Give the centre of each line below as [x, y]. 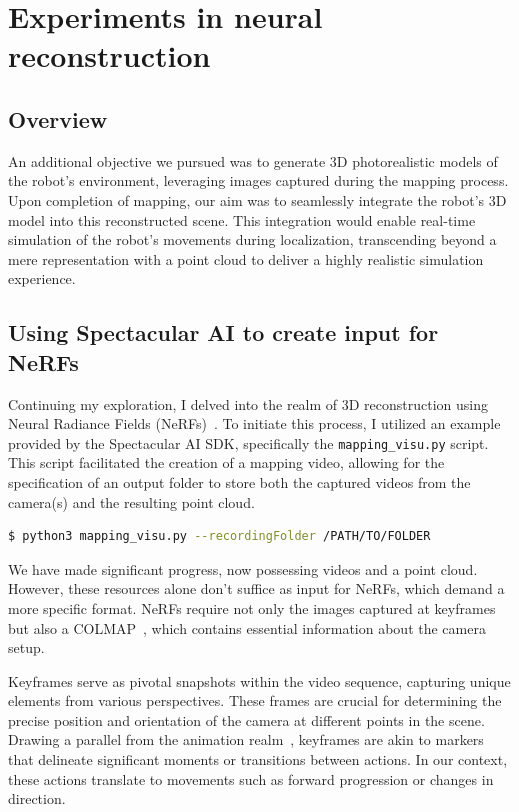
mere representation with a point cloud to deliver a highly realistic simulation [246, 258]
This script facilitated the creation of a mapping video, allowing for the [226, 462]
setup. [26, 647]
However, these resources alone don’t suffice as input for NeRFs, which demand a [256, 588]
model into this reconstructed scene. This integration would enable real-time [242, 219]
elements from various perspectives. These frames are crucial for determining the [255, 700]
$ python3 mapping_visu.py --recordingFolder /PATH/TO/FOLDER [219, 536]
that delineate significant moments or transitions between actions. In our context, [258, 759]
